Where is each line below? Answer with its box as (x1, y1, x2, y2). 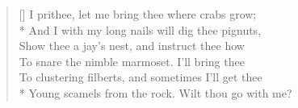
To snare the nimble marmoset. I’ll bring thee (19, 52, 245, 69)
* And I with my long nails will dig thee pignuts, (19, 21, 262, 38)
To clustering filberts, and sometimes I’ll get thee (19, 69, 262, 85)
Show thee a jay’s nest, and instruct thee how (19, 37, 245, 54)
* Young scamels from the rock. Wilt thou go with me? (19, 84, 292, 101)
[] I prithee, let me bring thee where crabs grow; (19, 6, 257, 22)
